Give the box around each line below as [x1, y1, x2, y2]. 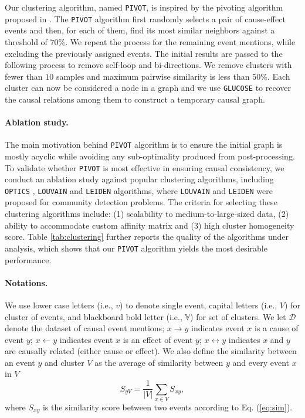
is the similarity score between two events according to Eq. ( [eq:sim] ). [42, 400, 293, 413]
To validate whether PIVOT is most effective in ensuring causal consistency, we [5, 161, 284, 174]
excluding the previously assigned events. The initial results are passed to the [5, 47, 283, 59]
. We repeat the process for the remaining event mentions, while [65, 35, 296, 47]
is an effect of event [123, 333, 193, 345]
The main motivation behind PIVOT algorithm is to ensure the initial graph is [5, 138, 283, 151]
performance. [5, 253, 52, 266]
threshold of [5, 35, 48, 47]
